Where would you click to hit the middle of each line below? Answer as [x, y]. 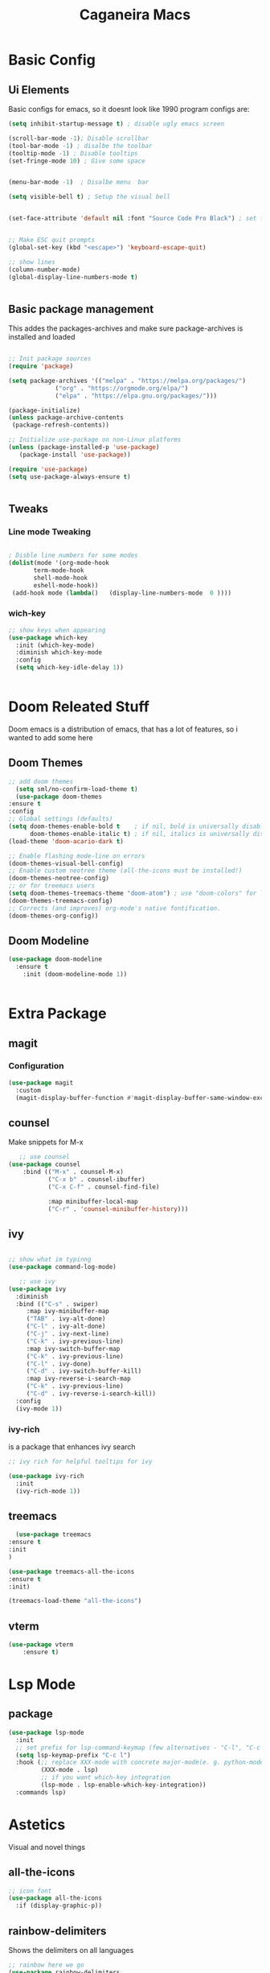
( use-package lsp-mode [46, 1732]
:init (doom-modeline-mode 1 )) [75, 974]
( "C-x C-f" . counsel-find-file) [104, 1187]
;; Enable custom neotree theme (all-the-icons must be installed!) [125, 871]
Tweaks [29, 509]
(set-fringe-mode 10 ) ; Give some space [77, 161]
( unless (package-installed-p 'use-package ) [84, 447]
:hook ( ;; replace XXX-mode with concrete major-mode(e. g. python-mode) [141, 1763]
